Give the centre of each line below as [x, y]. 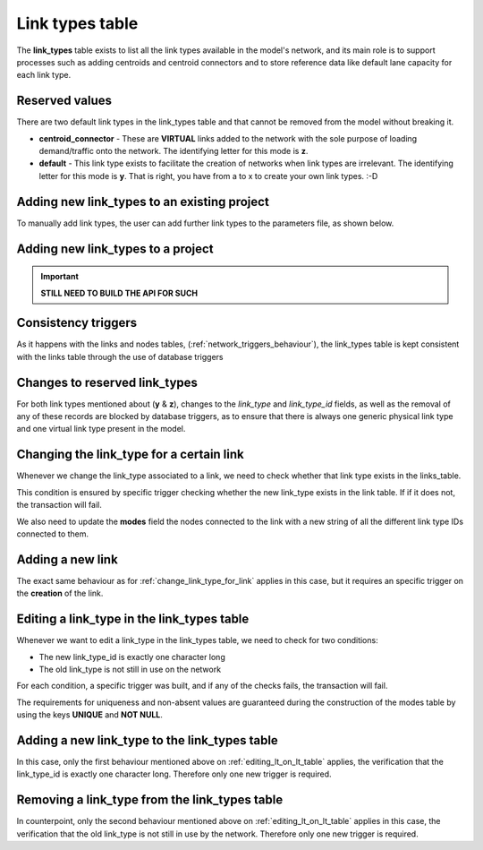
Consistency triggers [77, 323]
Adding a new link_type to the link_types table [148, 740]
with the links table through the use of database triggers [120, 356]
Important [60, 277]
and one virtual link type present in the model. [101, 429]
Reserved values [64, 101]
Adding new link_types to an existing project [143, 202]
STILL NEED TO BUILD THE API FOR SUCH [119, 293]
